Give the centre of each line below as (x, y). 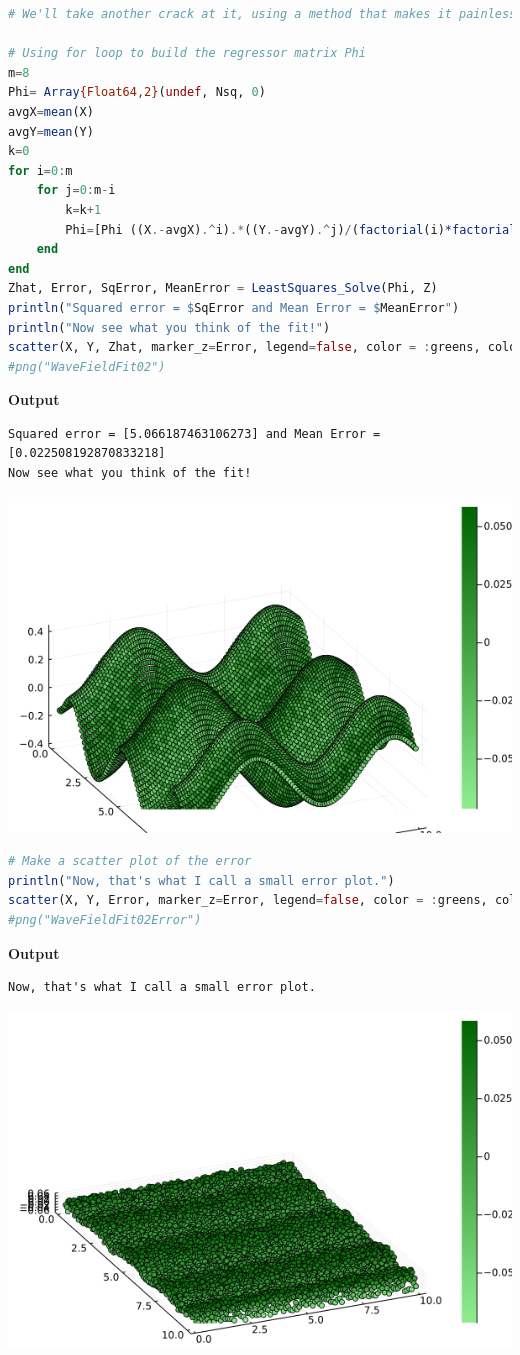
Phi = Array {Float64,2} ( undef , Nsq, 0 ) (137, 92)
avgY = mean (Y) (51, 131)
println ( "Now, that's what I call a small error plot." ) (201, 880)
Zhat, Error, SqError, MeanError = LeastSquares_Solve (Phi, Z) (223, 288)
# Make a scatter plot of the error (130, 861)
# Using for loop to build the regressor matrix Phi (187, 53)
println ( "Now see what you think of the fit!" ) (169, 327)
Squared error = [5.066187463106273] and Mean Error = (194, 433)
